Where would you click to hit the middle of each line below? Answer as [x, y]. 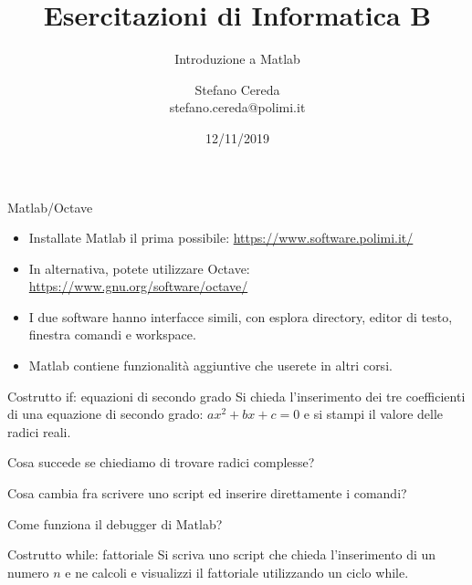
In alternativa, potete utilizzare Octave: [139, 268]
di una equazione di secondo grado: [105, 414]
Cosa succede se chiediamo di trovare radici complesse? [161, 462]
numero [28, 572]
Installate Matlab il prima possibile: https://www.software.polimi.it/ [221, 238]
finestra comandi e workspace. [112, 334]
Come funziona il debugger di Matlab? [115, 523]
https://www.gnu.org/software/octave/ [138, 286]
